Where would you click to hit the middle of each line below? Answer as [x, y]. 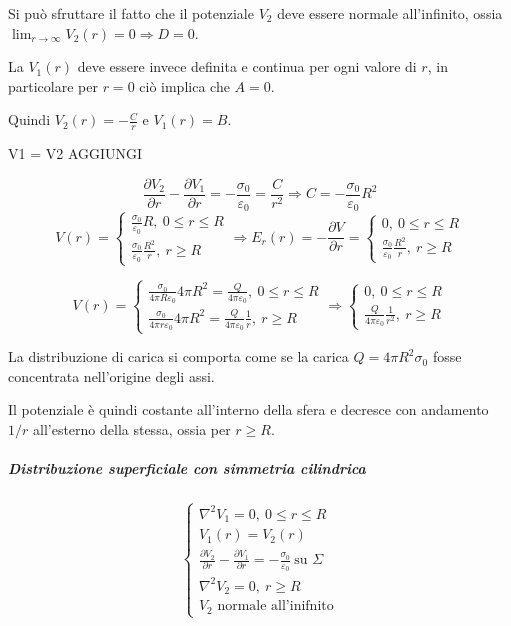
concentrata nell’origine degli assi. [111, 375]
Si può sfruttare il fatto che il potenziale [131, 13]
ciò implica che [184, 85]
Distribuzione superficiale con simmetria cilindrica [187, 468]
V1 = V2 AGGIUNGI [75, 153]
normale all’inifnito [275, 606]
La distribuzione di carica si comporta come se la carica [178, 356]
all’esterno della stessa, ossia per [131, 428]
